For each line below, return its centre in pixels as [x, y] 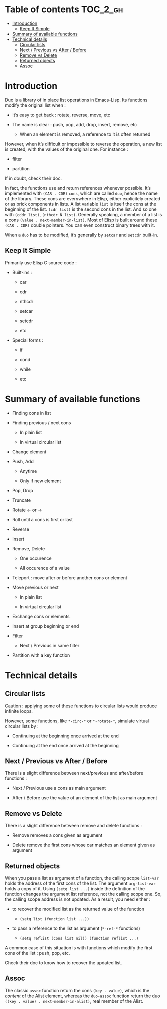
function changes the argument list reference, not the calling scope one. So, [83, 894]
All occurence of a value [45, 568]
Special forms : [28, 340]
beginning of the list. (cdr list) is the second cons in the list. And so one [81, 209]
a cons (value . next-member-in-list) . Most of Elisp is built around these [81, 220]
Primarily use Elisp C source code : [41, 262]
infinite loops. [19, 711]
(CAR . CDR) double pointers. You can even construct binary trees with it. [80, 225]
